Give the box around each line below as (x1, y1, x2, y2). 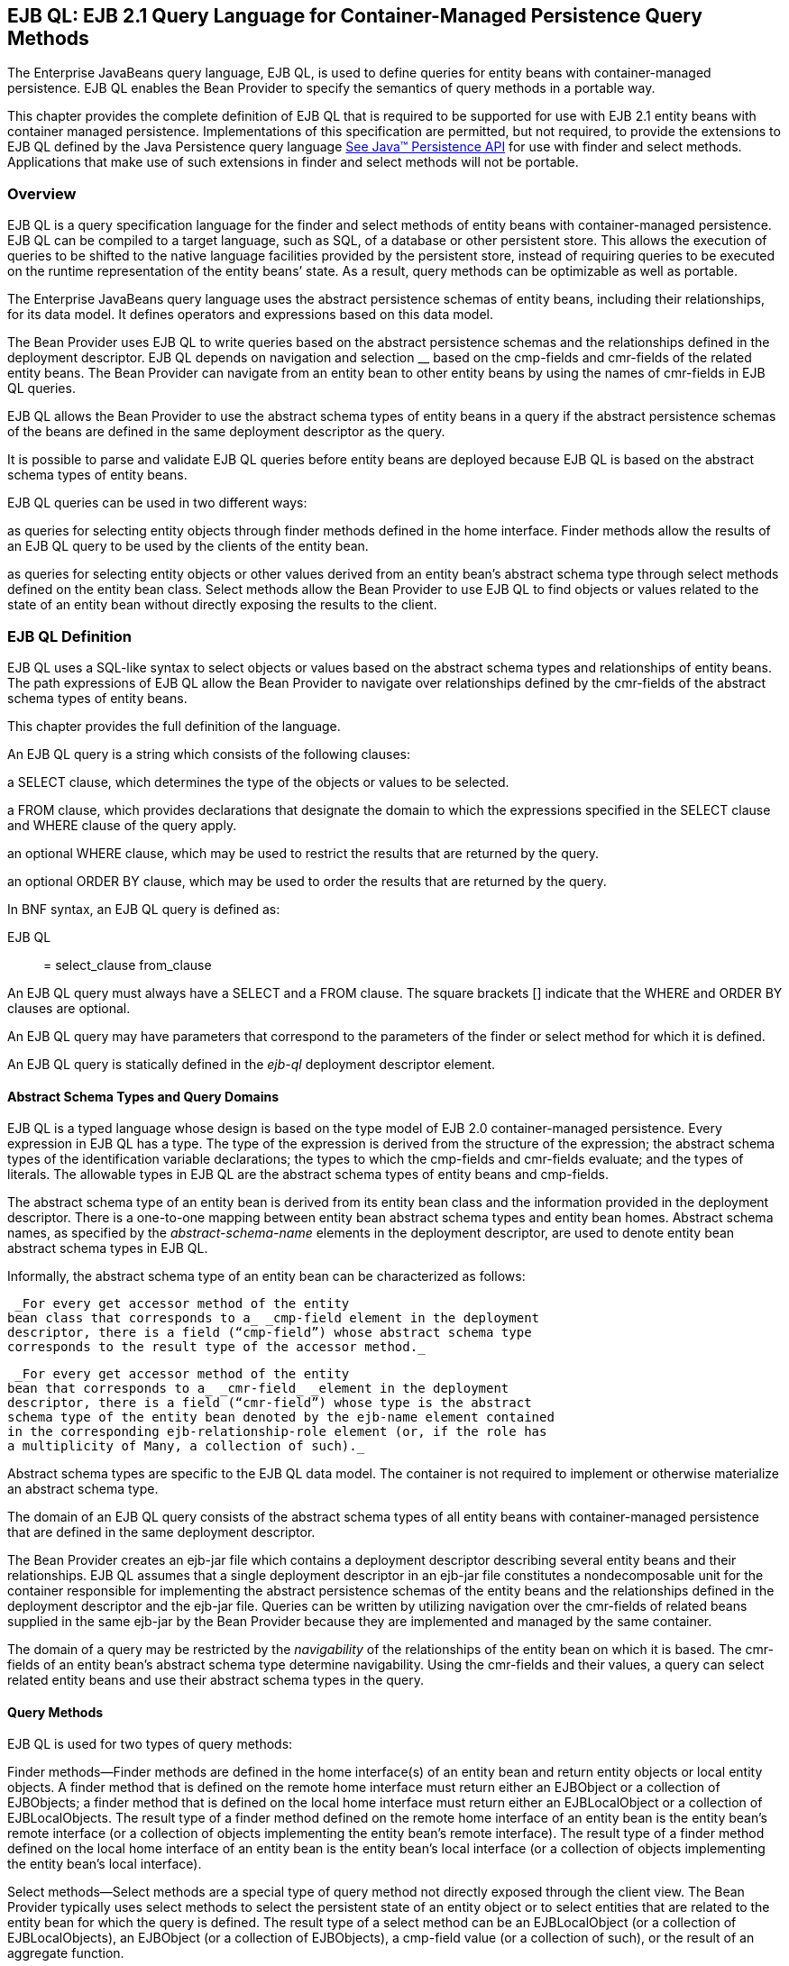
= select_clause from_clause (43, 956, 212, 973)
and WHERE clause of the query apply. (7, 817, 237, 833)
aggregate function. (7, 1945, 124, 1961)
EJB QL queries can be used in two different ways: (7, 495, 307, 511)
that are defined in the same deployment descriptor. (7, 1524, 316, 1541)
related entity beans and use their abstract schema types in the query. (7, 1672, 425, 1688)
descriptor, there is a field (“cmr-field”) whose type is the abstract (7, 1395, 532, 1411)
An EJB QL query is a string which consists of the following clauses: (7, 745, 410, 762)
